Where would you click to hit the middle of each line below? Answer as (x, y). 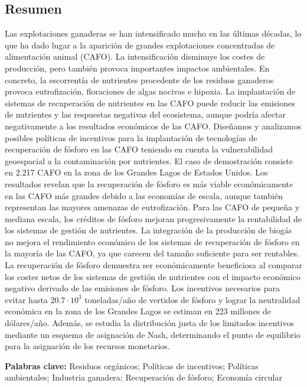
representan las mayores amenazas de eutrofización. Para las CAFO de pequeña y (152, 207)
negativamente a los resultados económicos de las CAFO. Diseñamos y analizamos (153, 126)
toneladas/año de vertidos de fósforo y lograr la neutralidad (192, 299)
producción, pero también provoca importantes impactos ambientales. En (137, 68)
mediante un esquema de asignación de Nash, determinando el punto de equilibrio (153, 334)
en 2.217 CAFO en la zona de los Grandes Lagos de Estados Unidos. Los (136, 172)
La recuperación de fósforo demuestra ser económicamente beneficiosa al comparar (153, 265)
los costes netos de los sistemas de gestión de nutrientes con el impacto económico (153, 276)
